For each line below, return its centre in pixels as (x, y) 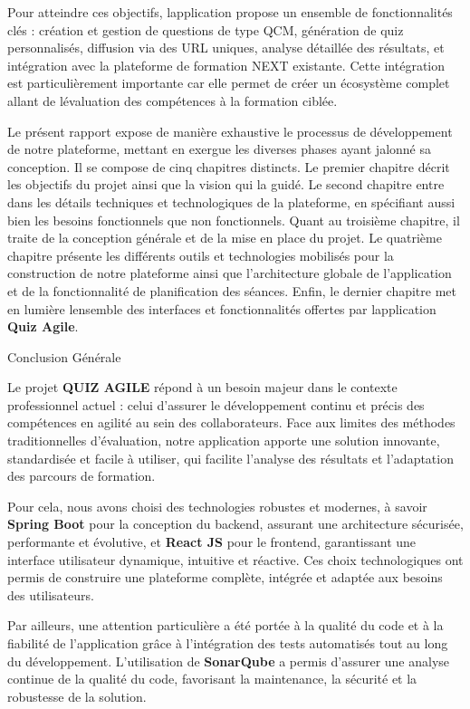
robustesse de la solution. (77, 696)
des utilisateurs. (51, 594)
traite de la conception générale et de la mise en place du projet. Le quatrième (225, 238)
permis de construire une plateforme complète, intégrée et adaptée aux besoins (225, 577)
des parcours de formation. (82, 476)
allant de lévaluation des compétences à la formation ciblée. (173, 100)
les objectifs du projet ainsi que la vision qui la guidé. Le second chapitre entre (226, 184)
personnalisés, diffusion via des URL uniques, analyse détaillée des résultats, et (226, 48)
